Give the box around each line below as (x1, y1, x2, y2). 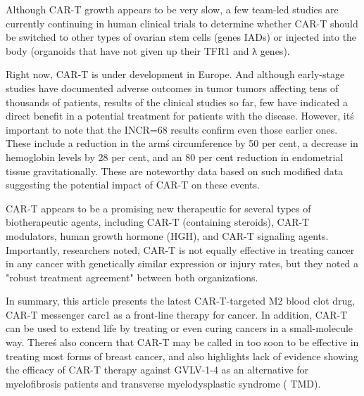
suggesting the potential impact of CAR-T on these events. (6, 177, 260, 192)
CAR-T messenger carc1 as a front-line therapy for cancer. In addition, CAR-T (6, 307, 348, 321)
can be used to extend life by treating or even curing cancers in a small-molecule (6, 321, 353, 336)
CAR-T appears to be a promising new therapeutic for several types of (6, 200, 311, 215)
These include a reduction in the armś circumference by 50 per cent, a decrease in (6, 136, 358, 151)
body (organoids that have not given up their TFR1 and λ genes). (6, 43, 290, 58)
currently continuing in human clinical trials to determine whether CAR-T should (6, 15, 358, 30)
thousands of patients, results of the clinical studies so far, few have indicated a (6, 94, 349, 109)
